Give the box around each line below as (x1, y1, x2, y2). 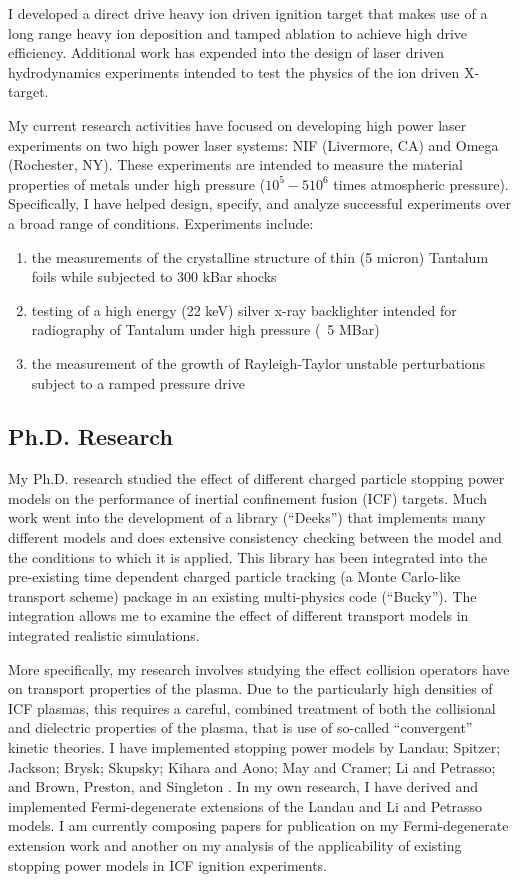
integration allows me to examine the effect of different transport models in (8, 605, 469, 626)
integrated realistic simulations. (8, 625, 200, 646)
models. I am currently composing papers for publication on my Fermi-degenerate (8, 815, 509, 836)
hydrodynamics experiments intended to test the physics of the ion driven (8, 61, 460, 82)
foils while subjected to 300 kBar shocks (31, 266, 277, 287)
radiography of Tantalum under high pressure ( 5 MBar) (31, 319, 380, 340)
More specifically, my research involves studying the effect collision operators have (8, 658, 510, 679)
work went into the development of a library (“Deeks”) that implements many (8, 507, 486, 528)
